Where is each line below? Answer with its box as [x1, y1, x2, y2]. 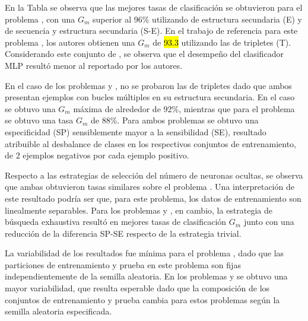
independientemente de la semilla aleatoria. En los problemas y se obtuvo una [5, 270, 288, 282]
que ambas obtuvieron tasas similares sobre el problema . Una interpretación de [5, 180, 294, 193]
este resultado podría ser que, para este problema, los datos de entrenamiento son [5, 192, 301, 204]
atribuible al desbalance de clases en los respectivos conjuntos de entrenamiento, [5, 137, 297, 150]
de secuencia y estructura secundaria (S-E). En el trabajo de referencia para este [5, 24, 298, 37]
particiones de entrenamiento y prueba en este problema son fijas [5, 258, 241, 271]
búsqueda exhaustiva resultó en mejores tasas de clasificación [5, 215, 227, 228]
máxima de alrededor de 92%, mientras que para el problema [73, 102, 295, 115]
